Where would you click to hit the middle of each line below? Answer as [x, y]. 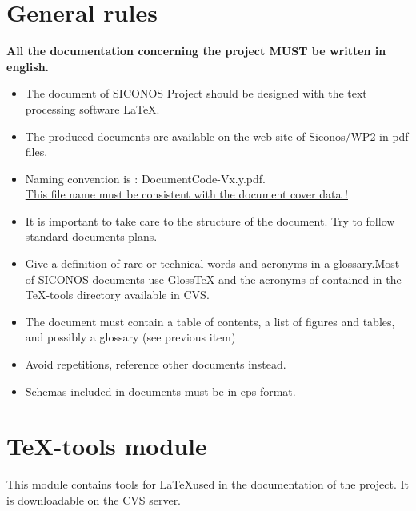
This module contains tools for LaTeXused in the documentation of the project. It [208, 484]
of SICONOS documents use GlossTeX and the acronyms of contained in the [213, 279]
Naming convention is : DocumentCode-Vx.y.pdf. [145, 178]
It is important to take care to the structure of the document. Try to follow [210, 220]
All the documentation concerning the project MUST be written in [196, 51]
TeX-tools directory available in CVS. [117, 295]
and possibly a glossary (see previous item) [130, 337]
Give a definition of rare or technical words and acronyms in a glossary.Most [212, 263]
